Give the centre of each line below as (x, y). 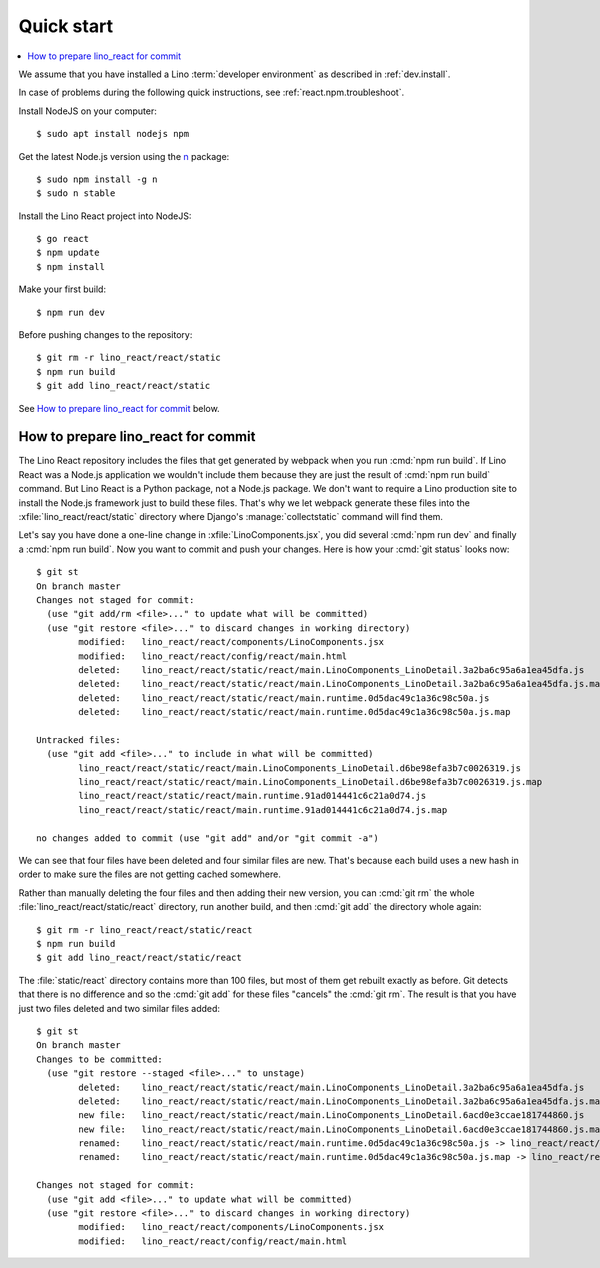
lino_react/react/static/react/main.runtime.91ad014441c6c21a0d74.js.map (263, 809)
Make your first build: (62, 289)
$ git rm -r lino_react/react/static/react (144, 929)
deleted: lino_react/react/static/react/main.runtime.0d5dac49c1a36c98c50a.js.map (294, 712)
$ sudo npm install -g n (97, 179)
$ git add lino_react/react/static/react (139, 958)
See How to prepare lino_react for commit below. (119, 408)
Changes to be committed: (100, 1059)
